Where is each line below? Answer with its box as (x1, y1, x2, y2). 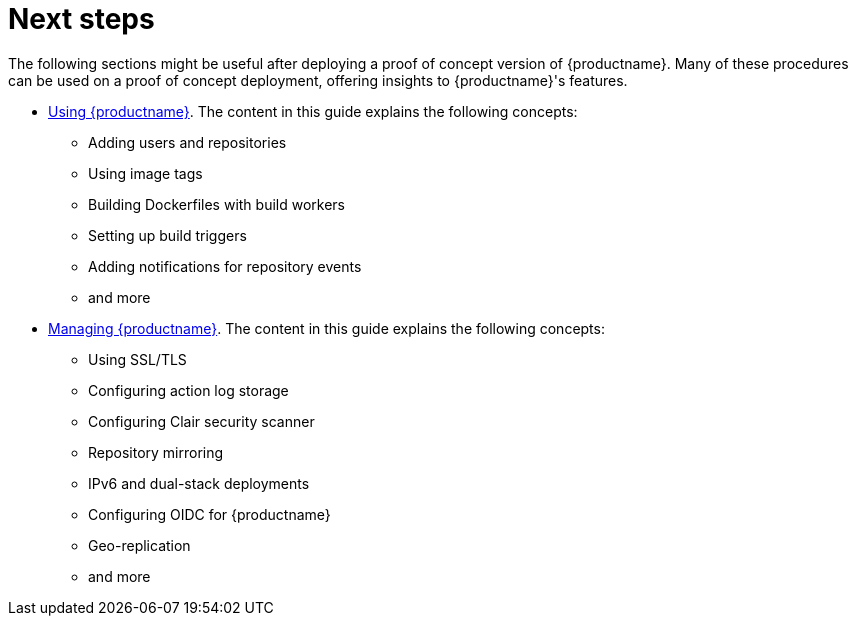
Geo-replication (88, 536, 191, 554)
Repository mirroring (88, 443, 224, 461)
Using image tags (88, 164, 203, 182)
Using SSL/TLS (88, 350, 187, 368)
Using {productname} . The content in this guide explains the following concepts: (48, 102, 578, 120)
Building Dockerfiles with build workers (88, 195, 346, 213)
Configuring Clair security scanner (88, 412, 315, 430)
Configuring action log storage (88, 381, 289, 399)
